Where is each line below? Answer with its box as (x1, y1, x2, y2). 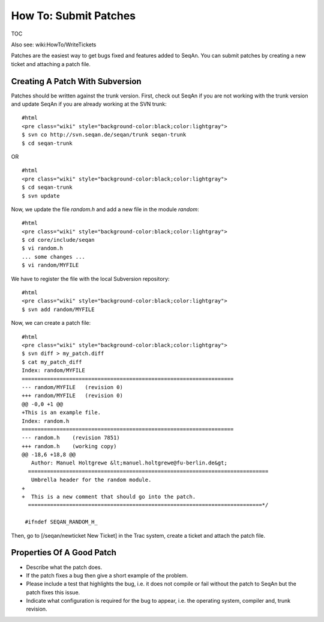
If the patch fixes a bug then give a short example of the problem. (26, 571, 188, 579)
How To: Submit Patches (11, 9, 136, 22)
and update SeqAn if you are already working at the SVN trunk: (11, 100, 167, 108)
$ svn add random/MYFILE (22, 306, 95, 313)
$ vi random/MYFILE (22, 262, 79, 269)
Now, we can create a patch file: (11, 319, 91, 327)
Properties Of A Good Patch (11, 547, 117, 558)
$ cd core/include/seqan (22, 236, 95, 244)
